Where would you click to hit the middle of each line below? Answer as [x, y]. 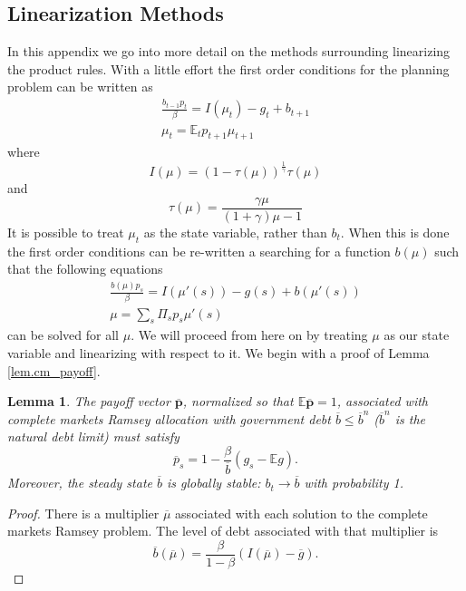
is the [410, 418]
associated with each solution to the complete [301, 513]
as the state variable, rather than [235, 233]
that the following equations [85, 269]
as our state [417, 335]
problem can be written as [80, 87]
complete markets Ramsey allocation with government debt [169, 418]
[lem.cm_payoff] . [54, 370]
